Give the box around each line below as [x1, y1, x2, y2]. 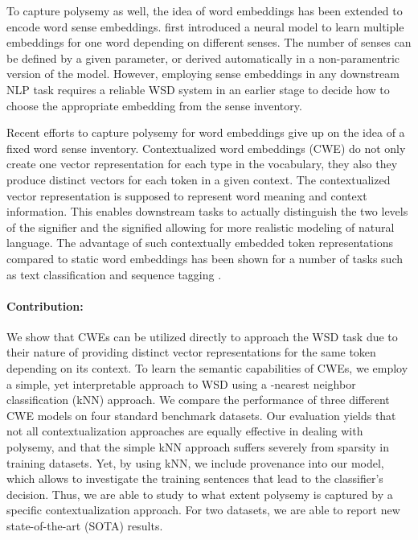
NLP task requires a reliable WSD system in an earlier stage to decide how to [6, 80, 390, 97]
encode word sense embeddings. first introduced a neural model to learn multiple [6, 18, 404, 35]
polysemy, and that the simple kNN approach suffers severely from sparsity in [6, 439, 389, 455]
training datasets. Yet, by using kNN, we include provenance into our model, [6, 454, 384, 471]
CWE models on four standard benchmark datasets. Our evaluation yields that [6, 406, 396, 423]
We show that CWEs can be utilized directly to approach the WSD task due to [6, 328, 398, 344]
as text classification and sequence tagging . [6, 266, 222, 282]
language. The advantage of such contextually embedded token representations [6, 234, 393, 251]
